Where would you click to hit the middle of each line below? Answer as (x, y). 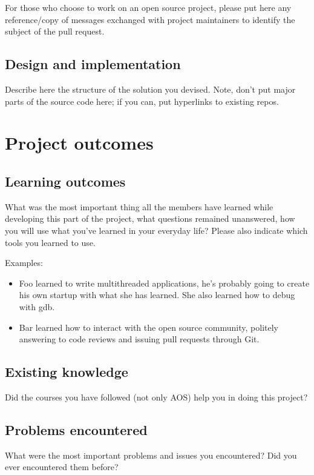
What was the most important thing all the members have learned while (139, 206)
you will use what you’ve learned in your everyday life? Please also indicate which (156, 230)
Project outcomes (79, 143)
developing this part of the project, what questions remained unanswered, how (150, 218)
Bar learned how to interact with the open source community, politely (149, 327)
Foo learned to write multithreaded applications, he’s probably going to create (164, 283)
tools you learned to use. (50, 242)
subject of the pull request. (55, 31)
